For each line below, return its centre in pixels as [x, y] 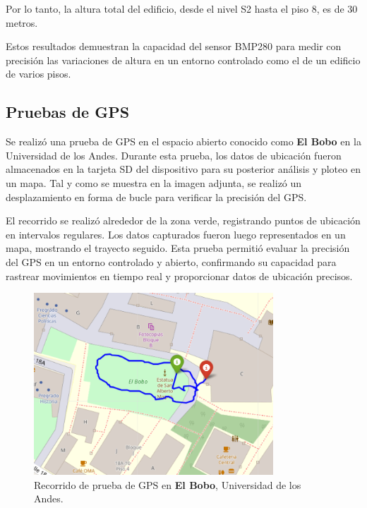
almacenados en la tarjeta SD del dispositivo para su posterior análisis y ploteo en [183, 169]
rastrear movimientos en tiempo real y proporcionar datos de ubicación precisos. [179, 276]
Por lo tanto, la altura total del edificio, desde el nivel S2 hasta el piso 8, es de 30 [182, 8]
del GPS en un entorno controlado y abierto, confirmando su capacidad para [171, 261]
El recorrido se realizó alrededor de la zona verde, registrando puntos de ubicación [183, 220]
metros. [22, 22]
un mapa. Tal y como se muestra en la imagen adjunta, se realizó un [154, 182]
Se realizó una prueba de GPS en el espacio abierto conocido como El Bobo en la [183, 141]
